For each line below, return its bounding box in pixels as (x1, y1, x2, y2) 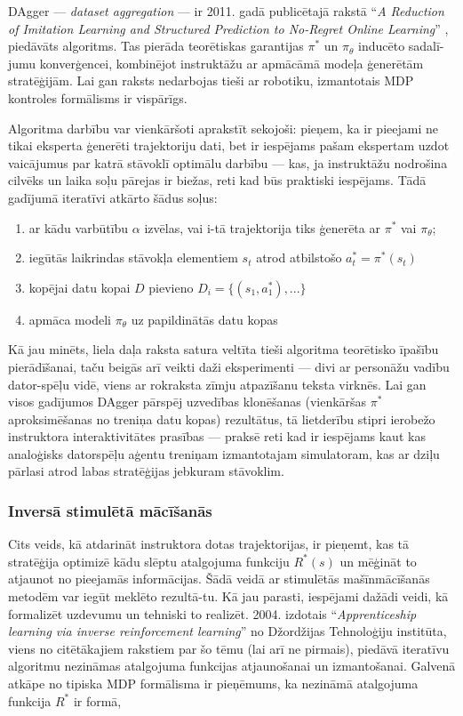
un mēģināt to (339, 551, 417, 570)
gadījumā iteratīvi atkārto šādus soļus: (8, 188, 218, 206)
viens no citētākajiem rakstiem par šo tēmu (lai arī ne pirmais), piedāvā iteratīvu (8, 639, 450, 657)
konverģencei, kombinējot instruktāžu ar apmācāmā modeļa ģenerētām (39, 53, 424, 72)
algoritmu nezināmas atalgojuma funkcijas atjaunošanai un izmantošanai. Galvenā (8, 656, 456, 675)
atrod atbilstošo (256, 248, 342, 267)
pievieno (148, 278, 194, 296)
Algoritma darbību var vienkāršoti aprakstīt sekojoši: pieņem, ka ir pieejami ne (8, 118, 438, 137)
